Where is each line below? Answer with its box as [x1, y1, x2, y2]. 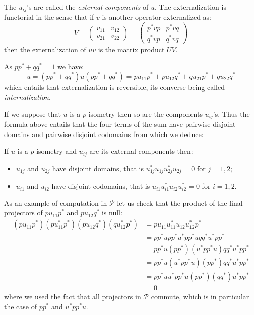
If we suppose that [4, 108, 61, 119]
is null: [101, 207, 122, 218]
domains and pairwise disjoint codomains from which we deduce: [4, 128, 204, 139]
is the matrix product [98, 44, 165, 55]
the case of [4, 301, 37, 311]
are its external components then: [89, 146, 193, 156]
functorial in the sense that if [4, 12, 94, 22]
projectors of [4, 207, 43, 218]
